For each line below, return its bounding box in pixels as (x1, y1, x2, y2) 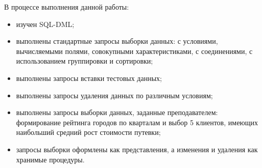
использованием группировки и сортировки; (16, 55, 153, 66)
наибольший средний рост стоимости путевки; (16, 127, 161, 137)
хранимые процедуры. (16, 154, 85, 164)
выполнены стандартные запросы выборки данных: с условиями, (16, 36, 218, 46)
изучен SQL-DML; (16, 18, 75, 29)
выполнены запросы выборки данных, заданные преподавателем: (16, 107, 218, 118)
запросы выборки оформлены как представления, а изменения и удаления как (16, 144, 258, 154)
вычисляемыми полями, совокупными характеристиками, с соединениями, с (16, 45, 253, 56)
